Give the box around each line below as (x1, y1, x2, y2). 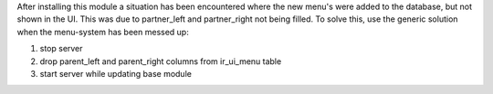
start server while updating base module (39, 68, 192, 79)
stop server (39, 43, 83, 54)
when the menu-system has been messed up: (16, 26, 189, 37)
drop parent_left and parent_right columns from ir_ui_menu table (39, 55, 282, 67)
